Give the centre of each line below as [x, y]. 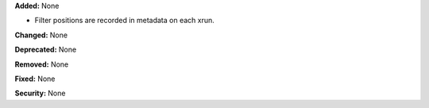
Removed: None [42, 64]
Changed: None [41, 35]
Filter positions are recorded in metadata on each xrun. [124, 21]
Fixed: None [35, 79]
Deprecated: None [46, 50]
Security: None [40, 93]
